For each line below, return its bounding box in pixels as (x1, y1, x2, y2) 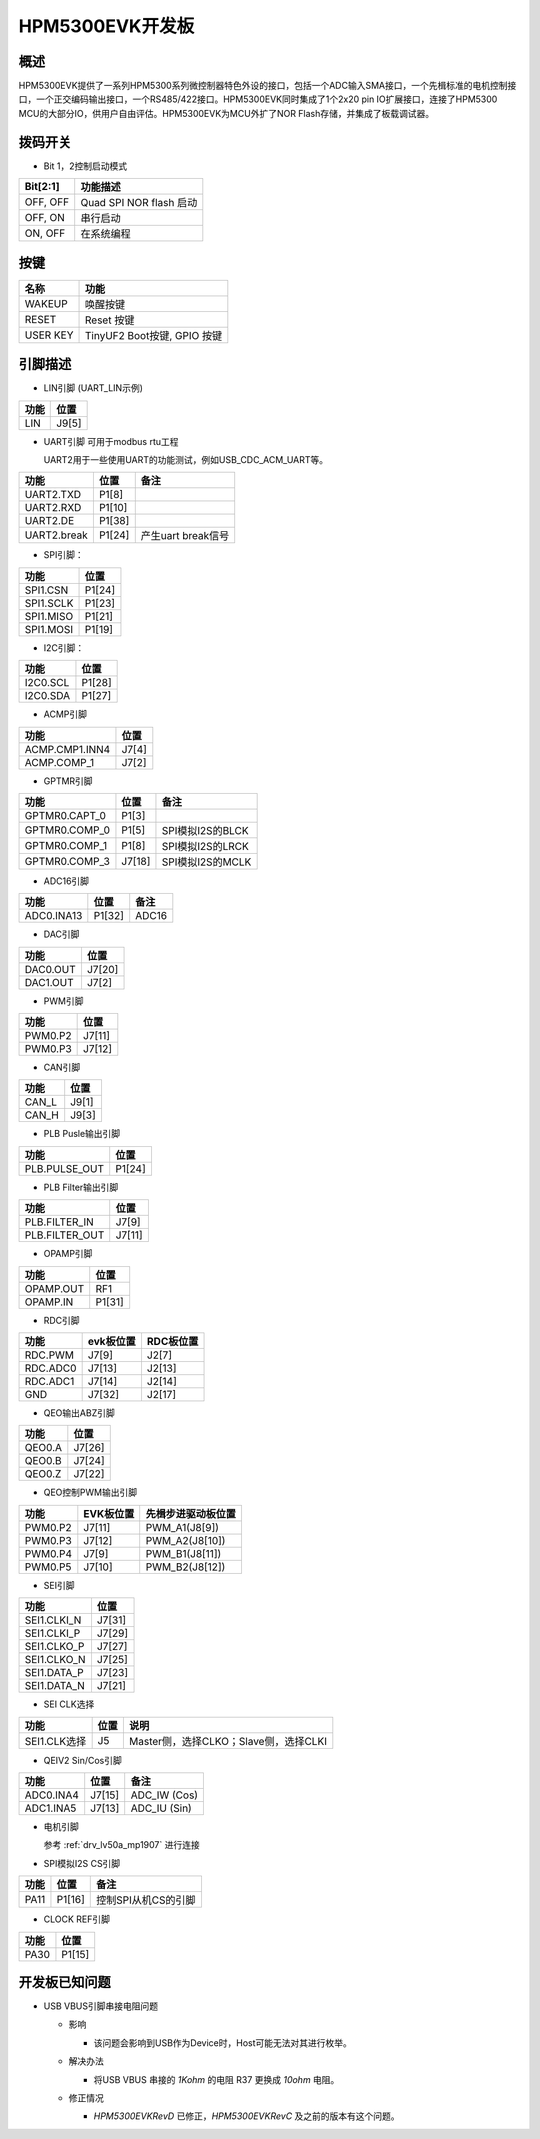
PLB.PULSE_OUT (24, 1161, 105, 1175)
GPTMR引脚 (43, 775, 94, 787)
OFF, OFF (24, 195, 70, 209)
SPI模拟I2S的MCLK (161, 855, 252, 869)
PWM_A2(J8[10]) (145, 1533, 226, 1547)
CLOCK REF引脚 (43, 1913, 110, 1925)
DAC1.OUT (24, 975, 74, 989)
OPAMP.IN (24, 1295, 74, 1309)
